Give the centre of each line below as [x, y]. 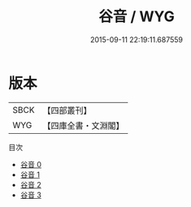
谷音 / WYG [137, 17]
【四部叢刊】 [67, 110]
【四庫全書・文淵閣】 [83, 125]
